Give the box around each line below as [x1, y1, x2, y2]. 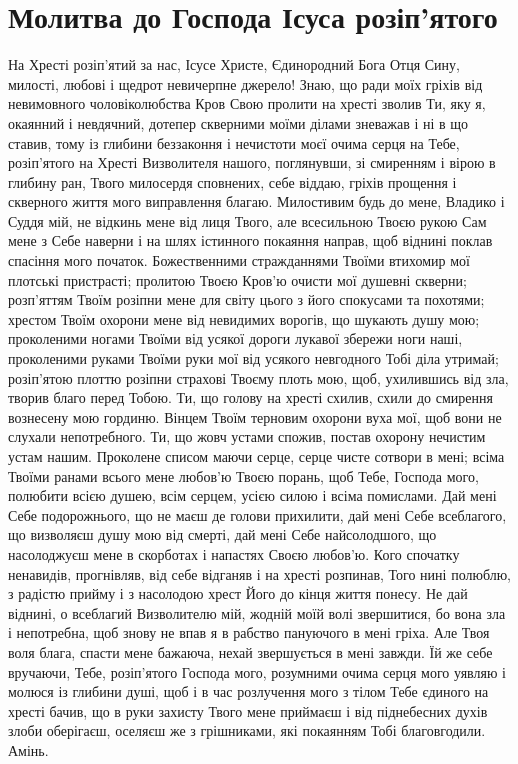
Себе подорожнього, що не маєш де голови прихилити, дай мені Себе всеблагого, [8, 504, 507, 525]
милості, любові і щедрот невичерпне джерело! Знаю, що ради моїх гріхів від [8, 73, 483, 94]
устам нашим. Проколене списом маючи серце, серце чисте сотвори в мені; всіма [8, 446, 505, 466]
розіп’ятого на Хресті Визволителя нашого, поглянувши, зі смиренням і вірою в [8, 152, 496, 173]
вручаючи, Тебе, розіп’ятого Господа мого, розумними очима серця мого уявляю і [8, 661, 506, 682]
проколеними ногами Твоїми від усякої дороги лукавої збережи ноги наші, [8, 328, 463, 349]
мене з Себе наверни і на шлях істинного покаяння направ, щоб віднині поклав [8, 230, 493, 251]
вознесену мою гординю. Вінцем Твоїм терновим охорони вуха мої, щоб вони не [8, 406, 502, 427]
